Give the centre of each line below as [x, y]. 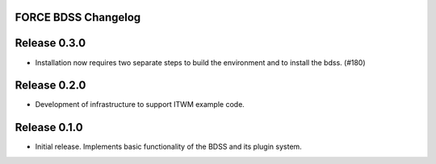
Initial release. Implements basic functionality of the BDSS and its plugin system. [168, 147]
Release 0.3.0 [50, 43]
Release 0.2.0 [50, 86]
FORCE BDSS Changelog [78, 17]
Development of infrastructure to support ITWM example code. [140, 105]
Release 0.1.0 [49, 127]
